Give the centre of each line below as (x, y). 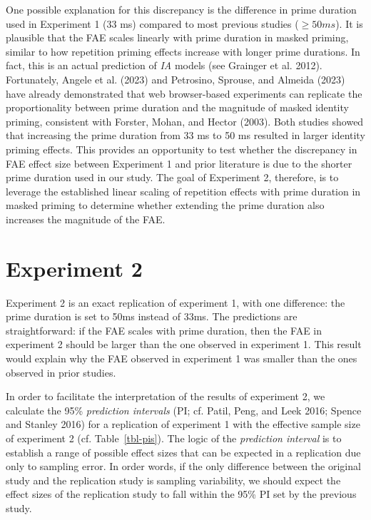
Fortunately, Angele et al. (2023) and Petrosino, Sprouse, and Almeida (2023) (176, 79)
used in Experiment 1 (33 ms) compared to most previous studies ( (152, 23)
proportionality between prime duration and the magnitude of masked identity (177, 107)
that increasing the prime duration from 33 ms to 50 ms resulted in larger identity (185, 135)
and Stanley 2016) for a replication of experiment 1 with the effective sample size (183, 424)
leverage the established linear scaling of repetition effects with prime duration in (183, 191)
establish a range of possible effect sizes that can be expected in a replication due (183, 452)
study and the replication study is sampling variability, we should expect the (173, 480)
